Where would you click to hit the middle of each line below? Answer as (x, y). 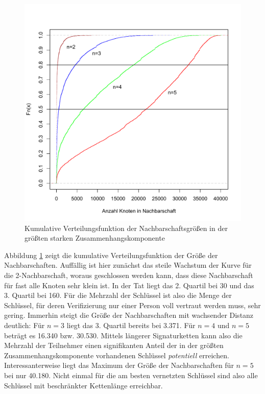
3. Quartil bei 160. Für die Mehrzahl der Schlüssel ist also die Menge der (118, 295)
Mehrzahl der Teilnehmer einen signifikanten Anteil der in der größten (114, 345)
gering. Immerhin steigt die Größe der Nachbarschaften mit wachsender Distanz (129, 315)
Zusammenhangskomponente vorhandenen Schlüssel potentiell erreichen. (117, 355)
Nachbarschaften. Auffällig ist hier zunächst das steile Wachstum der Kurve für (128, 265)
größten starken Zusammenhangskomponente (95, 238)
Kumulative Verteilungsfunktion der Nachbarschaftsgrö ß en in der (126, 228)
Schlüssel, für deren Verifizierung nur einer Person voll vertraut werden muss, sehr (132, 305)
